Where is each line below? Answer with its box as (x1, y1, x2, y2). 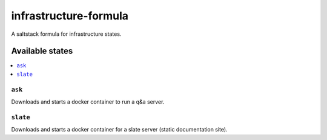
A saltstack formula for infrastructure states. (11, 30, 122, 38)
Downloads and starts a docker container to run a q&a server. (11, 98, 165, 105)
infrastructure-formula (11, 9, 129, 22)
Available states (11, 46, 73, 56)
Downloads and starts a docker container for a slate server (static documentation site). (11, 126, 228, 133)
